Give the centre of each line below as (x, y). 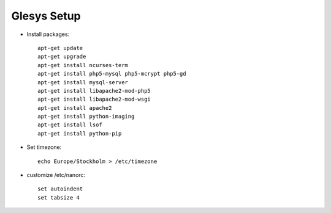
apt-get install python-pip (80, 133)
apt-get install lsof (70, 125)
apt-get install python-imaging (86, 117)
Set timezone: (44, 147)
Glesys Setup (46, 16)
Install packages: (48, 34)
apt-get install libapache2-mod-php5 (94, 91)
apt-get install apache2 (75, 108)
